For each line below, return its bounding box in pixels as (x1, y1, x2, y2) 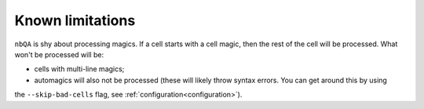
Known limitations (14, 12, 136, 29)
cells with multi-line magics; (34, 64, 125, 74)
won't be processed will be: (14, 49, 104, 59)
